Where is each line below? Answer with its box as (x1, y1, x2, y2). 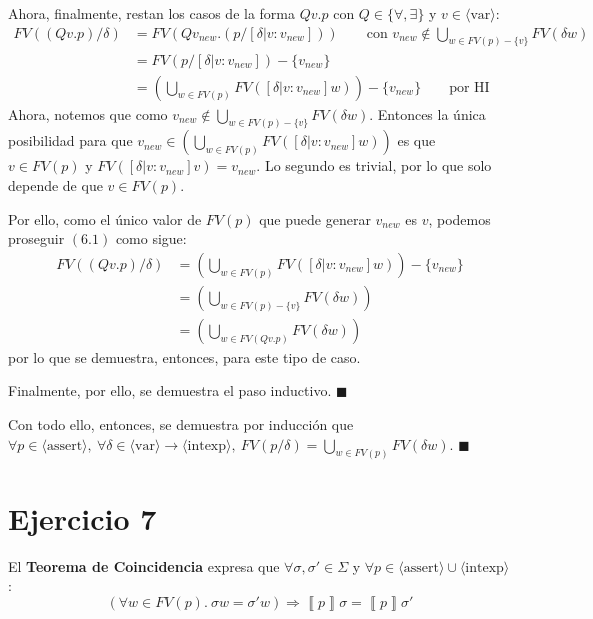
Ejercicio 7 (8, 497, 157, 538)
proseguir (8, 228, 65, 249)
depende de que (8, 175, 103, 195)
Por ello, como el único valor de (8, 208, 202, 229)
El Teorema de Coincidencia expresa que (8, 555, 280, 576)
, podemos (428, 208, 491, 229)
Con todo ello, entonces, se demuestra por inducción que (8, 414, 354, 435)
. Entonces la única (369, 103, 486, 124)
